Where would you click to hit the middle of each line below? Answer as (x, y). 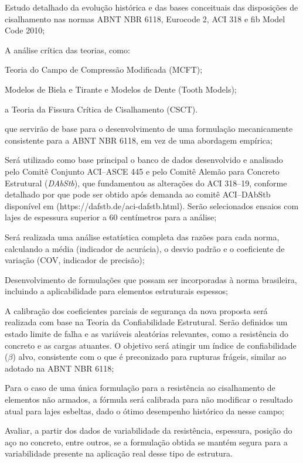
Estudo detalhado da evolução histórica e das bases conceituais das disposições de (151, 7)
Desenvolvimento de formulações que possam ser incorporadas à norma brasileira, (151, 279)
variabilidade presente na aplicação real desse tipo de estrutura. (119, 453)
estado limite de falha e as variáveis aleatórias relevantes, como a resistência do (147, 334)
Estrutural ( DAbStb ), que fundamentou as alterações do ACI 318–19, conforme (146, 183)
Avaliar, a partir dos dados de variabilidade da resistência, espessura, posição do (149, 430)
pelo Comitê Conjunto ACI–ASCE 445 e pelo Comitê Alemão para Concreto (142, 171)
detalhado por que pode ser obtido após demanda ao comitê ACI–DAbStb (138, 194)
